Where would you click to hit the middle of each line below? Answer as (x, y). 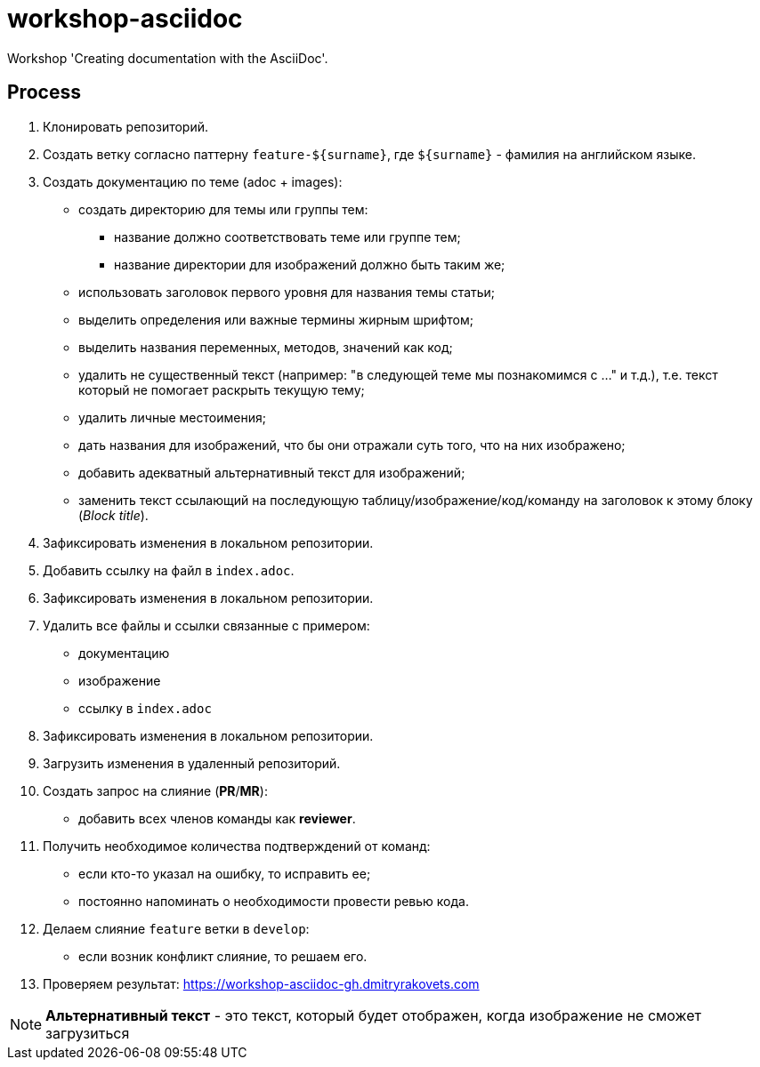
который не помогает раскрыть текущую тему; (222, 389)
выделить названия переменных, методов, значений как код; (266, 347)
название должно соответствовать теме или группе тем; (287, 237)
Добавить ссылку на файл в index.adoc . (169, 570)
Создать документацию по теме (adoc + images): (193, 181)
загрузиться (88, 1033)
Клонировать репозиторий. (126, 126)
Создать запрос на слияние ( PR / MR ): (155, 790)
